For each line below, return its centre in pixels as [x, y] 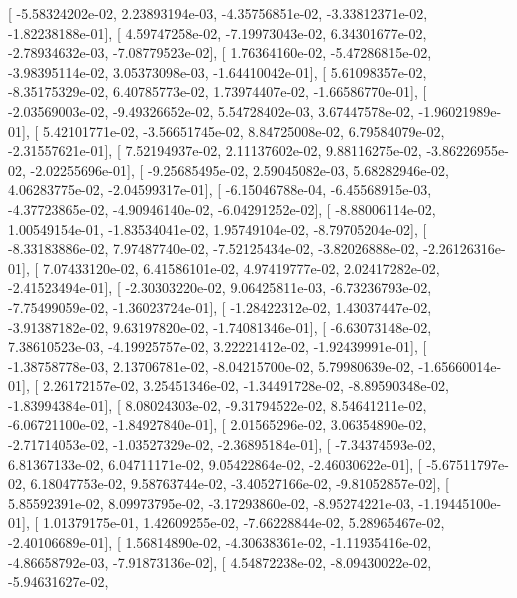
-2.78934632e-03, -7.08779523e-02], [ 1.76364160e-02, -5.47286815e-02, [220, 52]
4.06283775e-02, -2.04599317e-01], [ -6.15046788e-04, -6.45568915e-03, [220, 189]
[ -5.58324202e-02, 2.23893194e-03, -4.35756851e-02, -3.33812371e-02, [218, 13]
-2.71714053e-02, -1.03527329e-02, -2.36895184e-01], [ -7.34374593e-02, [222, 444]
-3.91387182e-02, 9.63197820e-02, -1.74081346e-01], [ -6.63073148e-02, [220, 326]
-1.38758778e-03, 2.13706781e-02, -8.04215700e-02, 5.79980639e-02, [211, 365]
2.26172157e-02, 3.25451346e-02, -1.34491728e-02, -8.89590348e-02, [245, 385]
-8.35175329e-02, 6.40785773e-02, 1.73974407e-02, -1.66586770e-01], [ [217, 91]
